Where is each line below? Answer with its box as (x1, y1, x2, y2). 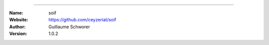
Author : (9, 24, 26, 30)
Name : (9, 10, 23, 16)
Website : (9, 17, 28, 23)
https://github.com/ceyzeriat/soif (48, 17, 117, 23)
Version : (9, 31, 27, 37)
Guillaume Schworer (48, 24, 90, 30)
